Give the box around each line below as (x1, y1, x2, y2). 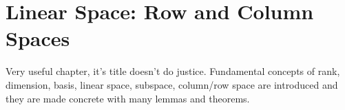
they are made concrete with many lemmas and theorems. (6, 91, 250, 105)
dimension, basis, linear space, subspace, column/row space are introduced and (6, 77, 338, 91)
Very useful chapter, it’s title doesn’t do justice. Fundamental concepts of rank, (6, 64, 340, 78)
